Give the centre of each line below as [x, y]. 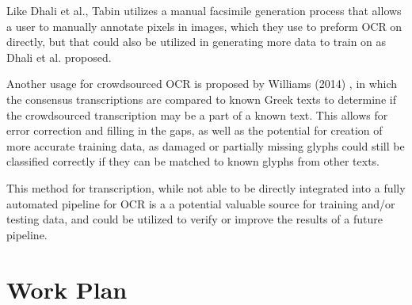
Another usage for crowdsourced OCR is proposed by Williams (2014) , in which [202, 84]
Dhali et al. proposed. [59, 57]
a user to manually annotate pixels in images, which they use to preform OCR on [204, 26]
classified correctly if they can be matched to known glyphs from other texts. [193, 161]
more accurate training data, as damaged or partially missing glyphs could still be [206, 145]
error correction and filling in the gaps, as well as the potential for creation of [195, 130]
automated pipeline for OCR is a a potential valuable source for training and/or [201, 203]
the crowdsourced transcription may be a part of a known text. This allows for [197, 114]
